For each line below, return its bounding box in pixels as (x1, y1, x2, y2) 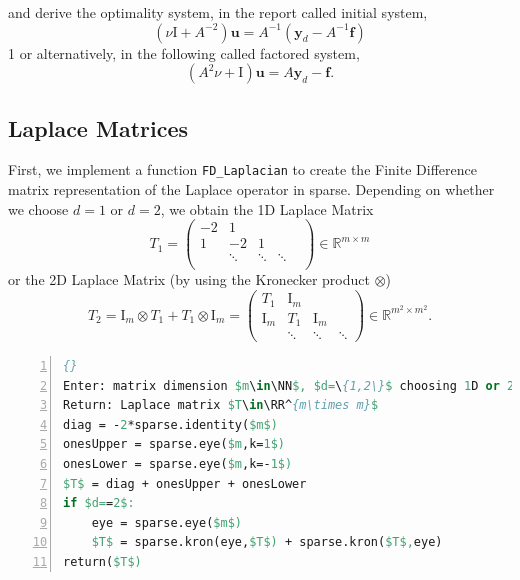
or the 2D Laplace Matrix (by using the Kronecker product (8, 269, 370, 290)
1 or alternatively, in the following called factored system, (8, 42, 360, 63)
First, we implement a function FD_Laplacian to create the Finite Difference (8, 159, 477, 180)
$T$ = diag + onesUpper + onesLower (63, 476, 307, 491)
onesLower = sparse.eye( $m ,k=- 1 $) (63, 457, 293, 472)
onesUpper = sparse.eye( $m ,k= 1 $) (63, 437, 285, 452)
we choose (8, 198, 69, 219)
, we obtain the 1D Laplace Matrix (160, 198, 374, 219)
